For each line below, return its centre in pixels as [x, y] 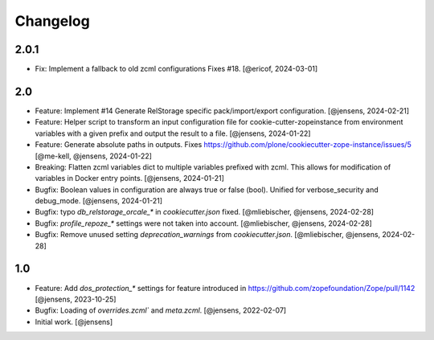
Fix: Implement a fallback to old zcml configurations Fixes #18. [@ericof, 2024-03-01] [176, 69]
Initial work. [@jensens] [74, 322]
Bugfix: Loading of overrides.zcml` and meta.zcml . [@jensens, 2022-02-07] [161, 310]
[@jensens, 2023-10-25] [76, 299]
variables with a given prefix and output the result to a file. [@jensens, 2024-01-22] [173, 133]
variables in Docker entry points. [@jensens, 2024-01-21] [129, 178]
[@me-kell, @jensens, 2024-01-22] [94, 156]
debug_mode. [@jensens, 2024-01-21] [99, 201]
